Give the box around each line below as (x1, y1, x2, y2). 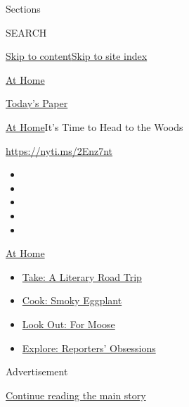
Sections (6, 1, 41, 15)
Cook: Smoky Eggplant (22, 293, 122, 308)
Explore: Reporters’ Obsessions (22, 340, 156, 355)
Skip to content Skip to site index (6, 49, 148, 63)
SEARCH (6, 25, 47, 39)
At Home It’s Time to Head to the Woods (6, 119, 183, 134)
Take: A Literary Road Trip (22, 269, 142, 284)
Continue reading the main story (6, 387, 146, 402)
